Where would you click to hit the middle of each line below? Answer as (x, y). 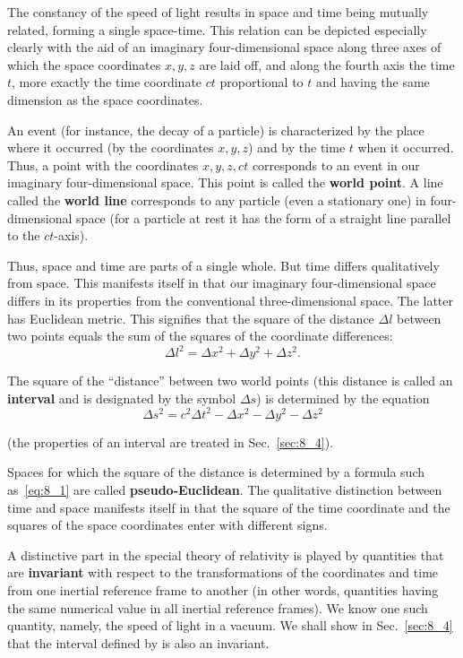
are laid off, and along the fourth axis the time (327, 64)
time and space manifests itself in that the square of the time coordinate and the (229, 507)
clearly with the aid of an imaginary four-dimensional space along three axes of (224, 47)
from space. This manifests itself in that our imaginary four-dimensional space (222, 283)
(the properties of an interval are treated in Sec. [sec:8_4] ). (170, 442)
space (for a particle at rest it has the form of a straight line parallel (264, 217)
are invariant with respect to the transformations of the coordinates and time (223, 572)
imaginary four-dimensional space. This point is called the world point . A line (225, 182)
